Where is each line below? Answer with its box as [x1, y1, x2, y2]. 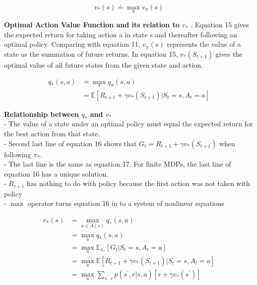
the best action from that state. [4, 128, 100, 139]
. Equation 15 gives [191, 19, 249, 30]
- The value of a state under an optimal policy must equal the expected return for [4, 118, 253, 129]
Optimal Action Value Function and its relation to [4, 19, 180, 30]
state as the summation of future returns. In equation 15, [4, 49, 178, 59]
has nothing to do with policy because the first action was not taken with [26, 178, 250, 189]
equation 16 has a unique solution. [4, 168, 109, 179]
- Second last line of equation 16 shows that [4, 138, 137, 148]
